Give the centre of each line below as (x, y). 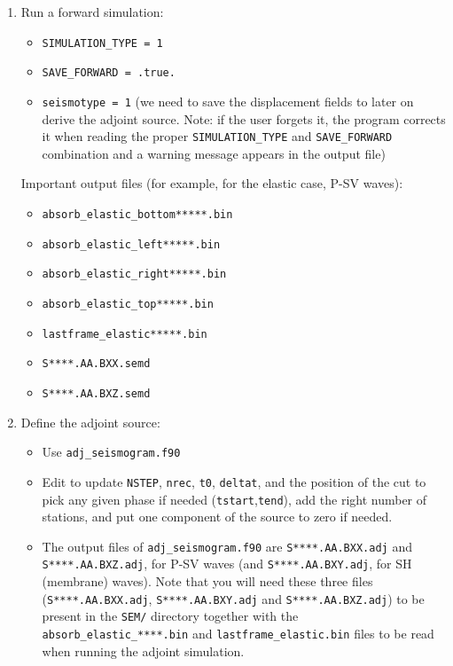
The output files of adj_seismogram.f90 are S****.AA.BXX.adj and (227, 546)
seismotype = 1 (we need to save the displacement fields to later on (228, 101)
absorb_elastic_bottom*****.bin (137, 215)
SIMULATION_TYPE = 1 (102, 43)
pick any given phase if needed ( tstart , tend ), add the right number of (234, 499)
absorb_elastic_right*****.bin (134, 274)
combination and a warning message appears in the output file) (214, 153)
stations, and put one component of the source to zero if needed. (217, 517)
